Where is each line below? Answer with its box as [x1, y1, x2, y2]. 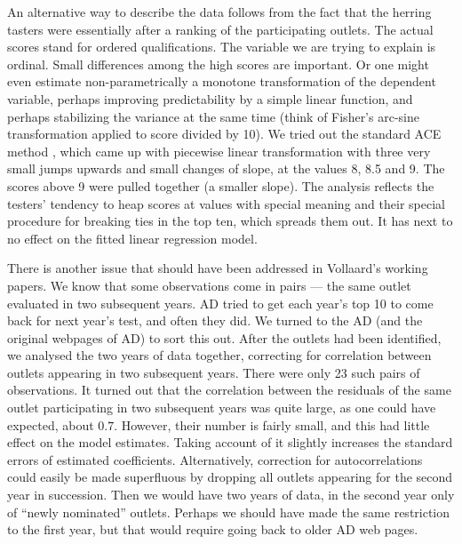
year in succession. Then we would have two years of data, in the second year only [7, 485, 455, 504]
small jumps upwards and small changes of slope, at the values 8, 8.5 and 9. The [7, 159, 445, 178]
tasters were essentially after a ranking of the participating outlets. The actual [7, 20, 434, 38]
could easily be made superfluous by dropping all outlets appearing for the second [7, 468, 453, 486]
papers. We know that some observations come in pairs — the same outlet [7, 276, 411, 294]
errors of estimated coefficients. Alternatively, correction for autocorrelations [7, 450, 423, 468]
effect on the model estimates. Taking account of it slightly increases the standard [7, 433, 453, 452]
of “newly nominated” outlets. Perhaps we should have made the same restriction [7, 502, 450, 521]
